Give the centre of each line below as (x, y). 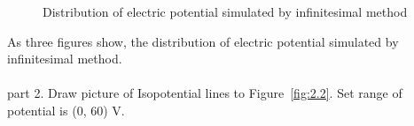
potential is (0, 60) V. (66, 110)
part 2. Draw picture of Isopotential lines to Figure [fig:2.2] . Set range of (205, 93)
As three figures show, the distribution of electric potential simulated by (203, 41)
